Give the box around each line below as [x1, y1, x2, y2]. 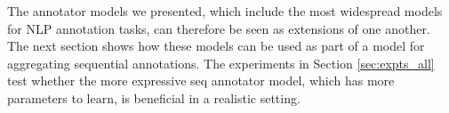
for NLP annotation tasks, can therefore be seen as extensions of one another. [7, 19, 430, 37]
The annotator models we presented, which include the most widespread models [7, 2, 443, 20]
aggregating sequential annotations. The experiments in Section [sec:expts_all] [7, 53, 435, 72]
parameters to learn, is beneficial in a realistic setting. [7, 88, 301, 107]
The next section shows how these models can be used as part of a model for [7, 36, 425, 55]
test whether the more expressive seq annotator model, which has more [7, 71, 395, 90]
